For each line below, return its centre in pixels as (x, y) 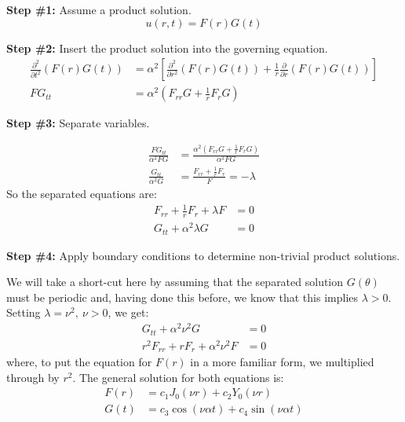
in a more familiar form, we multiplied (282, 362)
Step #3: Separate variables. (78, 123)
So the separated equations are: (82, 194)
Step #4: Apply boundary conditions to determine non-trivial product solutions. (203, 255)
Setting (24, 312)
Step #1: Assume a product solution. (99, 9)
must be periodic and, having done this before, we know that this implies (182, 297)
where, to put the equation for (79, 362)
